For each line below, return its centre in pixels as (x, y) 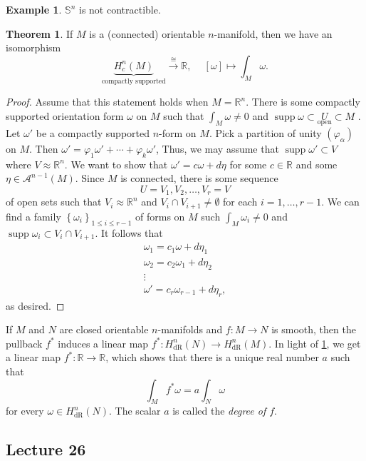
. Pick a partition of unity (265, 133)
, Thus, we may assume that (218, 149)
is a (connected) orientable (147, 33)
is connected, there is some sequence (199, 178)
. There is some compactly (303, 102)
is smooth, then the (314, 329)
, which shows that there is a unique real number (212, 357)
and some (317, 164)
